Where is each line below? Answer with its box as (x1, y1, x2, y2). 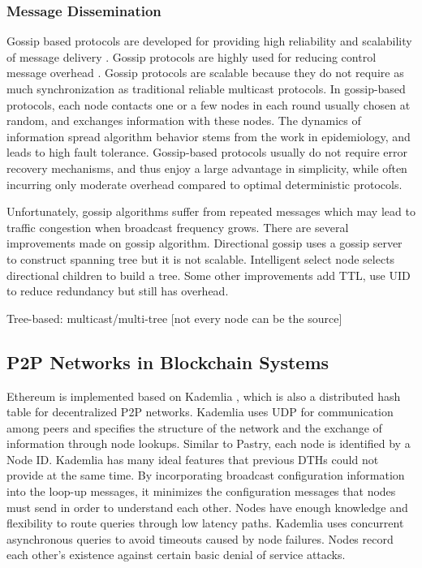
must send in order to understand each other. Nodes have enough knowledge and (6, 498, 408, 515)
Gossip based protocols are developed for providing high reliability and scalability (6, 32, 412, 49)
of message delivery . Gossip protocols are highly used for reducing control (6, 48, 377, 65)
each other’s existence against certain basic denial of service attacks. (6, 546, 346, 563)
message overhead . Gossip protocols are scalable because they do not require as (6, 64, 404, 81)
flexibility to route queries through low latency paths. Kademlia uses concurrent (6, 514, 404, 531)
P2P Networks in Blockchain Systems (6, 349, 329, 374)
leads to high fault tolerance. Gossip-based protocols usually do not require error (6, 144, 407, 161)
